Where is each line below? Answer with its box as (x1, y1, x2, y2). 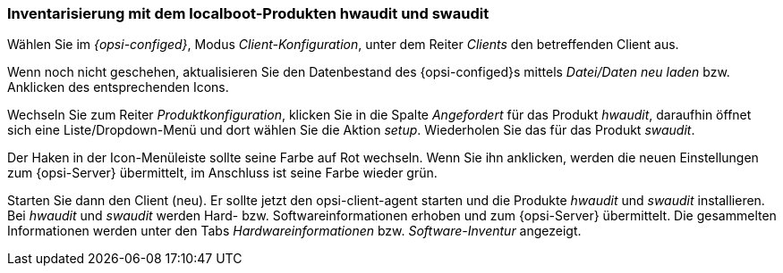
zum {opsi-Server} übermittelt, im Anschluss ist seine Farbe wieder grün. (7, 165, 438, 181)
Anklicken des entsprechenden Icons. (7, 79, 229, 95)
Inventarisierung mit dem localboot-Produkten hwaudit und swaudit (7, 4, 489, 22)
